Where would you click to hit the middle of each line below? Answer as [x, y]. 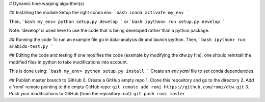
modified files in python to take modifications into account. [68, 62]
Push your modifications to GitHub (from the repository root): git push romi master [97, 94]
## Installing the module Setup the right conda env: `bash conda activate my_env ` [99, 13]
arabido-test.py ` [31, 46]
